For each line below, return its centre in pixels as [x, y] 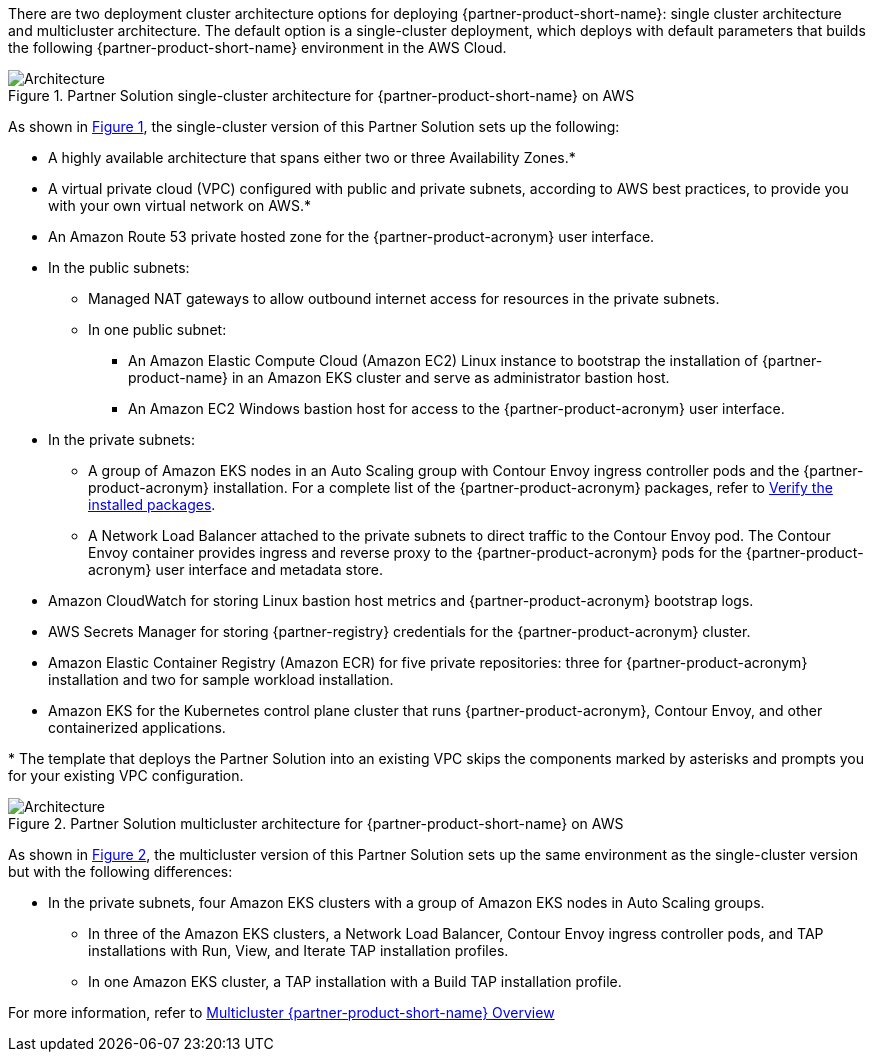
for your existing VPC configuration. [126, 775]
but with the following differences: [120, 871]
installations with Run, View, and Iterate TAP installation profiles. [298, 950]
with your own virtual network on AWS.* [179, 205]
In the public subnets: [119, 267]
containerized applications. [137, 727]
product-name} [178, 377]
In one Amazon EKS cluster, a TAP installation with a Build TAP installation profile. [355, 981]
